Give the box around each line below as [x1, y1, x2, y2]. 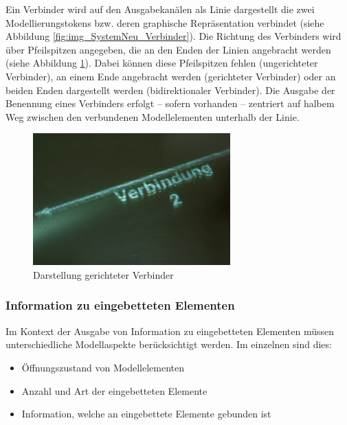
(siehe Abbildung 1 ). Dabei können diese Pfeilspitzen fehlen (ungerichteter [5, 56, 318, 70]
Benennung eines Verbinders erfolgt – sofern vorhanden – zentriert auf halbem [5, 96, 335, 111]
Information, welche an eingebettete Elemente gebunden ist [21, 406, 271, 421]
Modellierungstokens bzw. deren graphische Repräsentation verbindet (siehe [5, 15, 324, 30]
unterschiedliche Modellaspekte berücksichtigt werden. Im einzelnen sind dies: [5, 337, 332, 352]
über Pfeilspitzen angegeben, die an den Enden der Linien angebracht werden [5, 42, 331, 56]
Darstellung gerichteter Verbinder [33, 267, 174, 282]
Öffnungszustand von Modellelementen [21, 360, 185, 374]
